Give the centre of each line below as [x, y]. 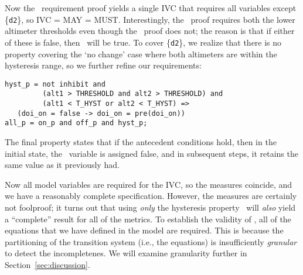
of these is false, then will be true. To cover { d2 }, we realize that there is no [143, 42]
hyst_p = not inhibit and [55, 84]
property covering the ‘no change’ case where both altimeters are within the [141, 54]
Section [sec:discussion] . [47, 264]
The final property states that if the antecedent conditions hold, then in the [141, 141]
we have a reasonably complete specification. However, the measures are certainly [151, 196]
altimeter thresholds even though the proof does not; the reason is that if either [150, 31]
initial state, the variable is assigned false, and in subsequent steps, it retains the [151, 153]
